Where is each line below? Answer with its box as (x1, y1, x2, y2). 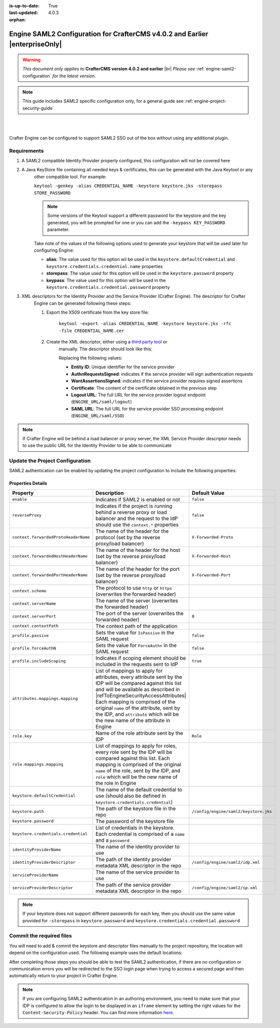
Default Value (191, 489, 225, 496)
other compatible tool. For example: (34, 174, 107, 180)
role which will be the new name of (95, 773, 178, 780)
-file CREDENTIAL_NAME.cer (58, 328, 124, 334)
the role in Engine (95, 779, 136, 786)
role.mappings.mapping (12, 762, 64, 767)
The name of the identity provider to (95, 843, 180, 850)
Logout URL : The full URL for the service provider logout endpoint (71, 392, 206, 398)
